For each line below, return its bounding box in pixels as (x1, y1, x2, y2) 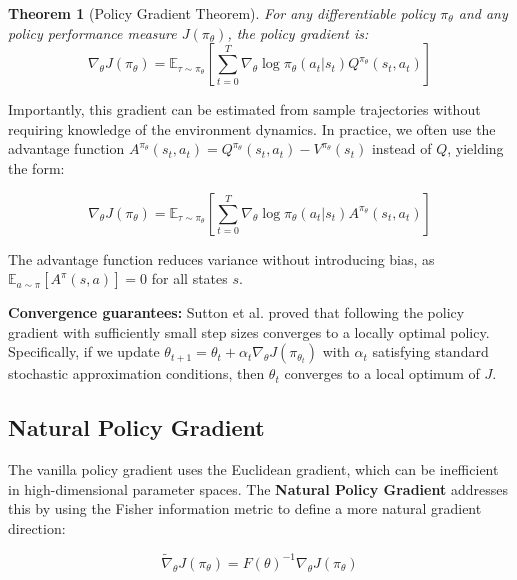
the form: (8, 157, 65, 178)
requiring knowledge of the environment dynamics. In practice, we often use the (8, 118, 496, 139)
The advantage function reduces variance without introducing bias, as (8, 248, 435, 269)
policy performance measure (8, 22, 177, 43)
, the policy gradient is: (227, 22, 369, 43)
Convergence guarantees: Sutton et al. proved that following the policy (8, 302, 465, 323)
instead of (371, 138, 432, 159)
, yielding (447, 138, 504, 159)
